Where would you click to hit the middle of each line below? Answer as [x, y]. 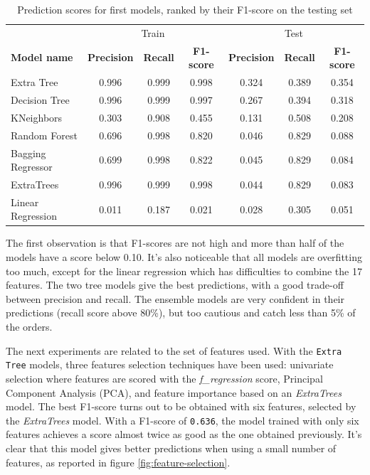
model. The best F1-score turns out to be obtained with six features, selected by [181, 406]
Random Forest [44, 135]
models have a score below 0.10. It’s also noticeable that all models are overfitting [184, 257]
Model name [42, 57]
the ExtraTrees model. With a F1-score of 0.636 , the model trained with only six [183, 420]
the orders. [29, 327]
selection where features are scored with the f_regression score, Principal [164, 378]
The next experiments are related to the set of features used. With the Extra [174, 350]
